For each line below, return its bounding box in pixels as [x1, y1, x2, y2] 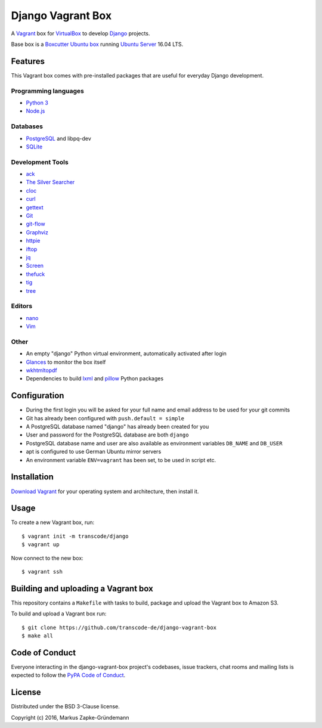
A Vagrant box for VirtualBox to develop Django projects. [11, 30, 150, 37]
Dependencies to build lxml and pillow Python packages [26, 375, 164, 382]
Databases [11, 122, 43, 131]
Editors [11, 302, 33, 310]
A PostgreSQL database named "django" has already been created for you [26, 423, 209, 430]
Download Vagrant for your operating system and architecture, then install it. [11, 488, 199, 495]
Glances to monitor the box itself [26, 358, 106, 365]
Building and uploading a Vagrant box [11, 583, 153, 593]
